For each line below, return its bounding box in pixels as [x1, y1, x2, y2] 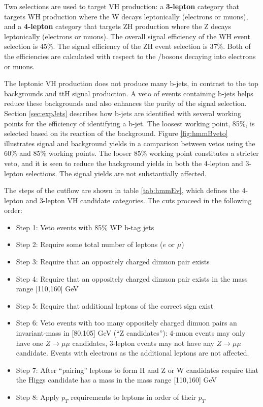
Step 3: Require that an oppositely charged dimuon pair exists [16, 256, 210, 267]
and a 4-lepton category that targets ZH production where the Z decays [4, 21, 232, 32]
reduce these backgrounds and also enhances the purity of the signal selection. [4, 98, 247, 108]
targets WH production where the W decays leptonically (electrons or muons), [4, 11, 248, 21]
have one [16, 337, 44, 348]
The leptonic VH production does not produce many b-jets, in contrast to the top [4, 78, 258, 89]
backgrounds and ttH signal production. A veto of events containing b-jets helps [4, 88, 253, 98]
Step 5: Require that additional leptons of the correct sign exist [16, 300, 214, 311]
